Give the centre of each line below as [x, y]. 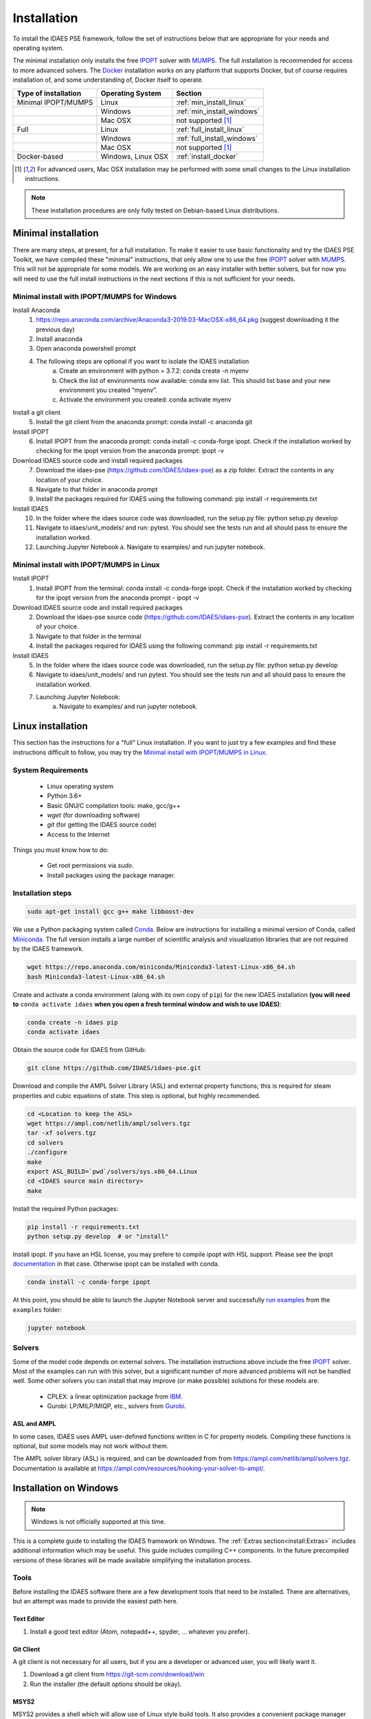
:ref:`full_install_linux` [210, 129]
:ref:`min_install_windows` [218, 111]
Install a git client [37, 412]
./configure [47, 1152]
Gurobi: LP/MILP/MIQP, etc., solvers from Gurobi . [116, 1406]
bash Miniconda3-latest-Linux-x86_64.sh [96, 977]
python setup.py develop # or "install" [98, 1237]
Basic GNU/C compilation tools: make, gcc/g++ [114, 805]
